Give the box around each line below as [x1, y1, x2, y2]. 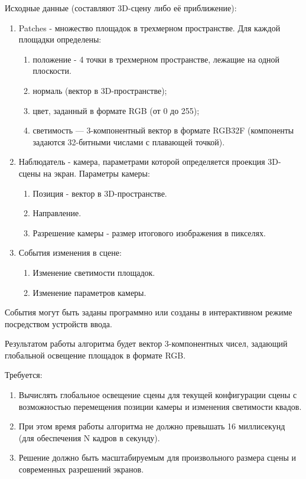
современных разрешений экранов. [18, 463, 144, 475]
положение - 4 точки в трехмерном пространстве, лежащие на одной [32, 53, 280, 65]
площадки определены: [18, 33, 102, 45]
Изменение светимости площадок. [32, 266, 155, 278]
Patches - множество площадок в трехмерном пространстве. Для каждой [18, 21, 281, 34]
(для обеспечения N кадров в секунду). [18, 431, 160, 444]
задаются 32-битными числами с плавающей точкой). [32, 135, 225, 148]
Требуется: [5, 369, 43, 381]
